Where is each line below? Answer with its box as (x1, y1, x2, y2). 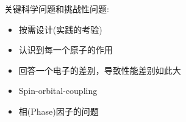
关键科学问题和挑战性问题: (4, 2, 109, 15)
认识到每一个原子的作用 (18, 43, 113, 56)
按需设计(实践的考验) (18, 23, 102, 35)
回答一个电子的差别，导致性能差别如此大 (18, 63, 181, 76)
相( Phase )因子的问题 (18, 104, 99, 117)
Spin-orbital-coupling (18, 84, 98, 97)
